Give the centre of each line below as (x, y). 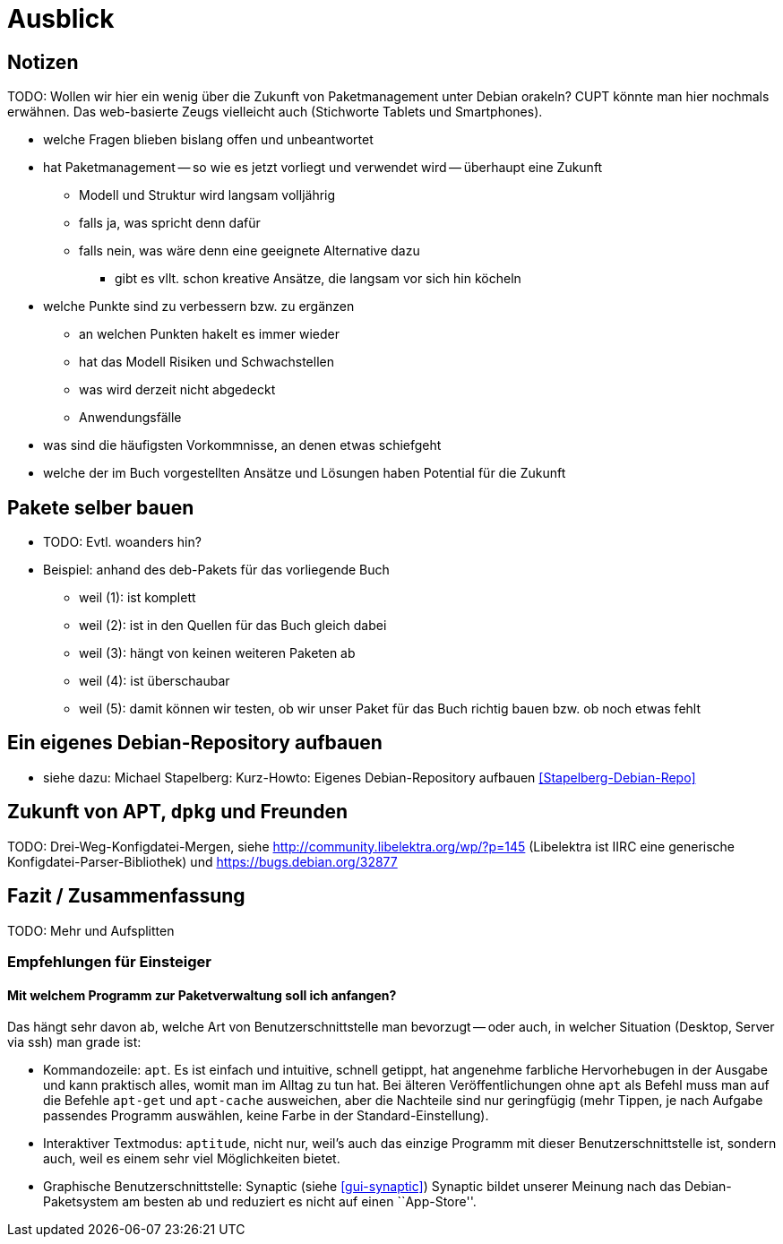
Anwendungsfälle (130, 418)
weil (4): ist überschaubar (155, 681)
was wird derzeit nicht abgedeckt (177, 390)
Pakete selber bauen (101, 507)
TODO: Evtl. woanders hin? (122, 542)
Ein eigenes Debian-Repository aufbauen (195, 743)
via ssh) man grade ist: (74, 1042)
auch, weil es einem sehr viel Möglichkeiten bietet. (192, 1159)
